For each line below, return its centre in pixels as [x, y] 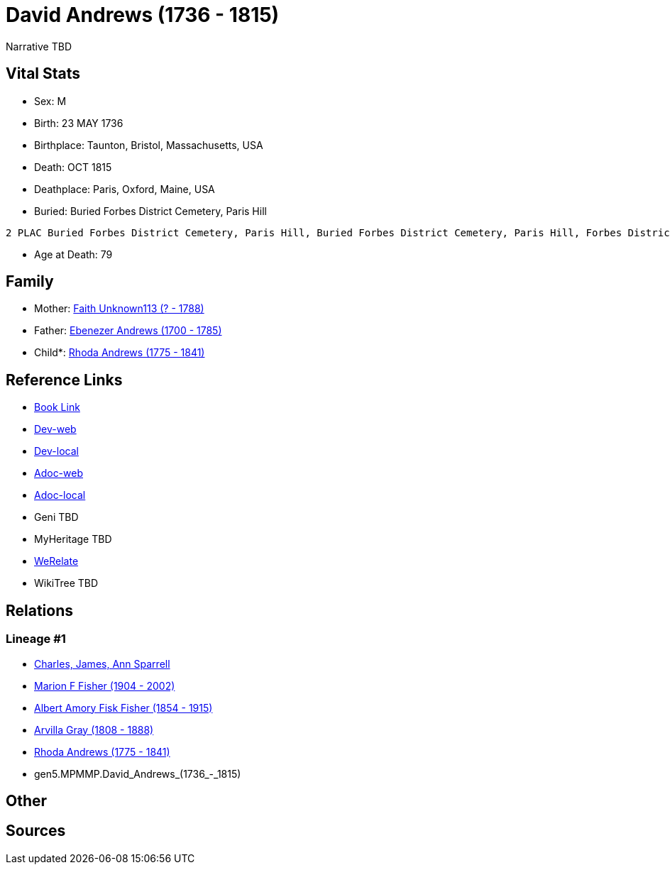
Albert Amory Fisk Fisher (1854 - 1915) [123, 707]
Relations [40, 610]
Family [30, 282]
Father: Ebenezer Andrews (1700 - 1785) [128, 331]
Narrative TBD [39, 46]
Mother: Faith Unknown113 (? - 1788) [119, 309]
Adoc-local [60, 495]
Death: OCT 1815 [73, 167]
